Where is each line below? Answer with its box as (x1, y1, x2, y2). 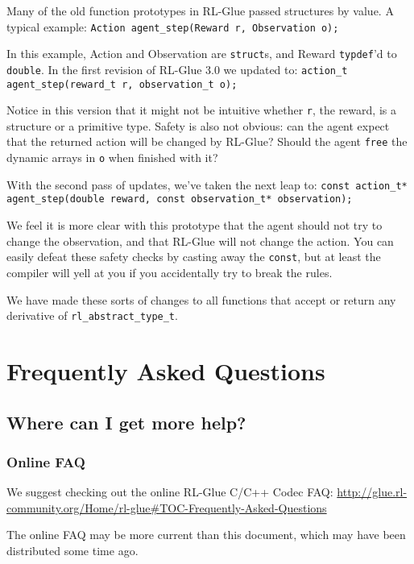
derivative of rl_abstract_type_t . (6, 307, 178, 324)
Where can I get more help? (6, 409, 246, 434)
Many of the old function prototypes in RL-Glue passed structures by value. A (6, 2, 394, 19)
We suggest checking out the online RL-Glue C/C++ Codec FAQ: (6, 483, 333, 500)
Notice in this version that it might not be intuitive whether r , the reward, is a (6, 102, 396, 118)
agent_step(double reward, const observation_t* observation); (6, 193, 353, 205)
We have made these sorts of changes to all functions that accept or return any (6, 291, 396, 308)
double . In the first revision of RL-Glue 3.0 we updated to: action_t (6, 60, 348, 77)
